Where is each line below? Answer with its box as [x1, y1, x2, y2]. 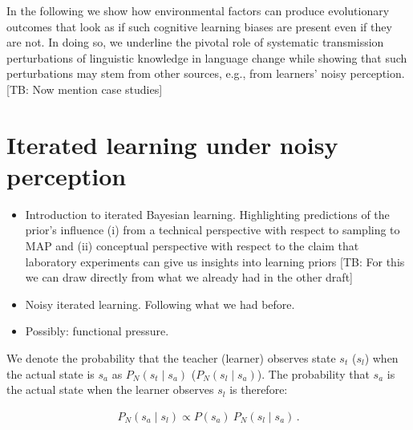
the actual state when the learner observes [6, 381, 214, 398]
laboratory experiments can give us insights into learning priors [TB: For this [25, 253, 405, 270]
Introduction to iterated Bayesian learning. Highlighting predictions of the [25, 205, 390, 222]
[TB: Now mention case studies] [6, 80, 163, 97]
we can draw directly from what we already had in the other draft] [25, 269, 353, 286]
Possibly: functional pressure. [25, 322, 169, 339]
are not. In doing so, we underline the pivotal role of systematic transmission [6, 34, 384, 51]
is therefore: [229, 381, 288, 398]
